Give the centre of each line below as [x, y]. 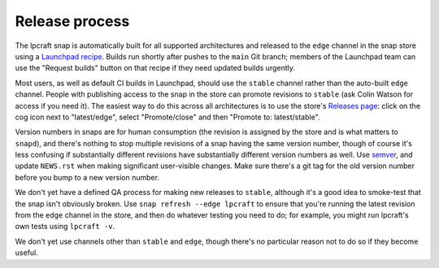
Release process [72, 21]
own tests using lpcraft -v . [65, 227]
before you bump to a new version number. [87, 177]
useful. [26, 253]
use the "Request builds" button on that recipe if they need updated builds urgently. [155, 68]
